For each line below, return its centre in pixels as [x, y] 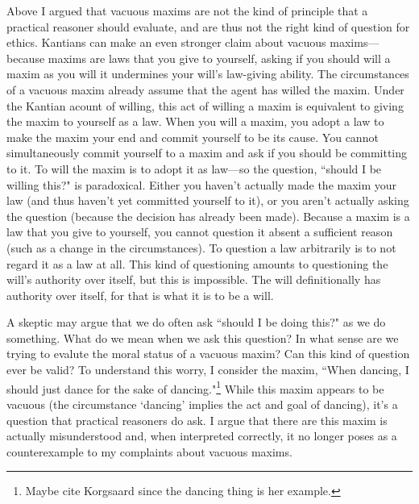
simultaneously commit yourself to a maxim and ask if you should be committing [207, 153]
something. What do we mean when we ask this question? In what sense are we [203, 337]
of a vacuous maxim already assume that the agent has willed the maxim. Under [205, 89]
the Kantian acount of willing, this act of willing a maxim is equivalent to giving [205, 105]
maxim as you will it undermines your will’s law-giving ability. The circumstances [208, 74]
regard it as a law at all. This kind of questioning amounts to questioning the [197, 263]
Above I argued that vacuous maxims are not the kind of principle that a [187, 10]
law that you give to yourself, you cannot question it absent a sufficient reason [200, 232]
